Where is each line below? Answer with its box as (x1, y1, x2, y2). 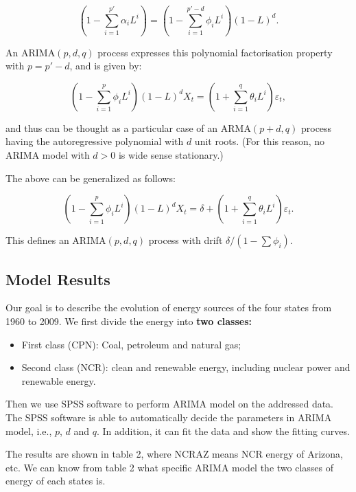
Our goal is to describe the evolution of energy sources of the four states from (5, 300, 332, 315)
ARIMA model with (5, 148, 90, 162)
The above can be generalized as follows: (5, 170, 176, 185)
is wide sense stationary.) (118, 148, 224, 162)
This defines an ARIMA (5, 233, 106, 247)
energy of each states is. (5, 473, 106, 488)
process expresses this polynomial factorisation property (97, 45, 333, 59)
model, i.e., (5, 423, 52, 438)
